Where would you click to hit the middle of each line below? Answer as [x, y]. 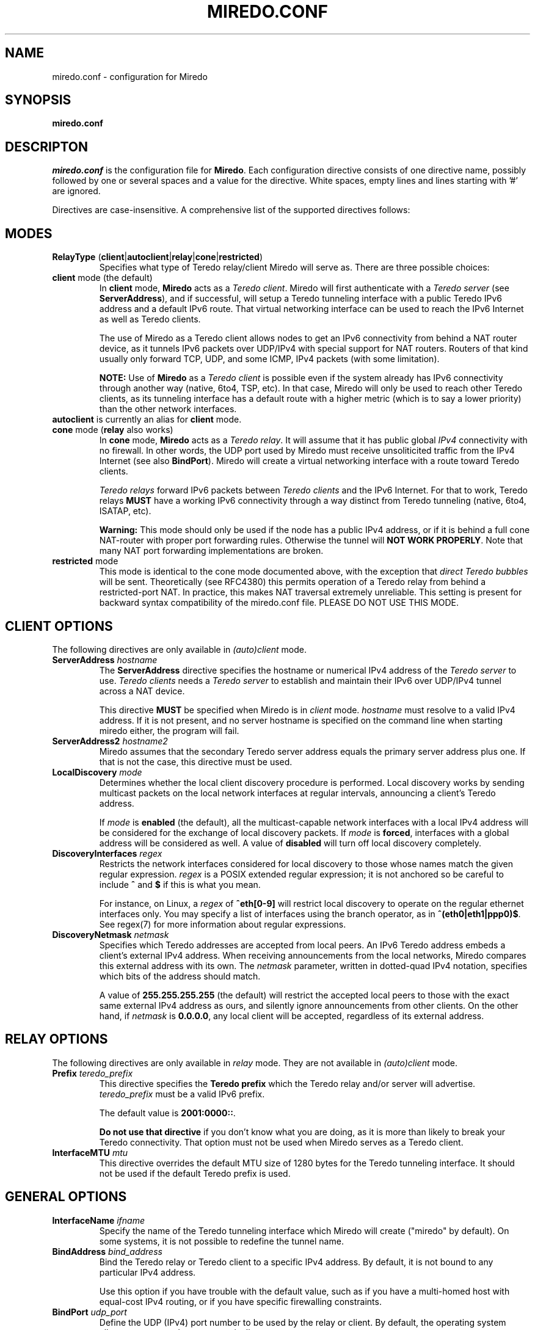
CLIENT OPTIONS [59, 626]
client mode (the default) [102, 278]
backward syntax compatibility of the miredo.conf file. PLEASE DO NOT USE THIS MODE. [279, 603]
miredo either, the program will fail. [169, 730]
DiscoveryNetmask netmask [111, 934]
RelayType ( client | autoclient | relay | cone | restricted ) [158, 257]
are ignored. [76, 191]
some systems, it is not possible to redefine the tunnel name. [221, 1241]
